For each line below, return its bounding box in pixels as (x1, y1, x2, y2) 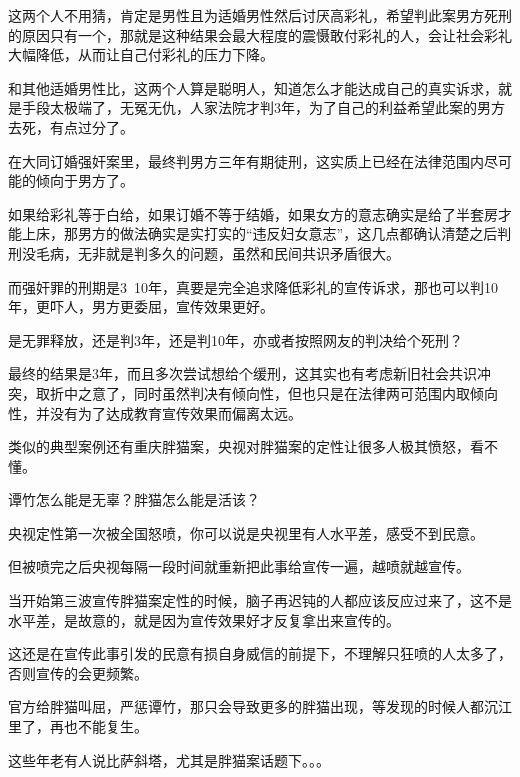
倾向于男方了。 (35, 170, 134, 191)
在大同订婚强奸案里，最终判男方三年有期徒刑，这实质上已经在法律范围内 (8, 150, 484, 171)
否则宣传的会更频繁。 (8, 662, 148, 683)
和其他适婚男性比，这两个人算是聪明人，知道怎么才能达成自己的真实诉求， (8, 77, 498, 98)
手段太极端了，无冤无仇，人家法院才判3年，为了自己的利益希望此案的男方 (21, 97, 505, 118)
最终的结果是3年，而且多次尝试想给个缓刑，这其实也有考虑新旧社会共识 (8, 363, 477, 384)
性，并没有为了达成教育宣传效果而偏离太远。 (8, 402, 302, 423)
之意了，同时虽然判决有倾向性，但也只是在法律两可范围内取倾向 (77, 382, 498, 403)
